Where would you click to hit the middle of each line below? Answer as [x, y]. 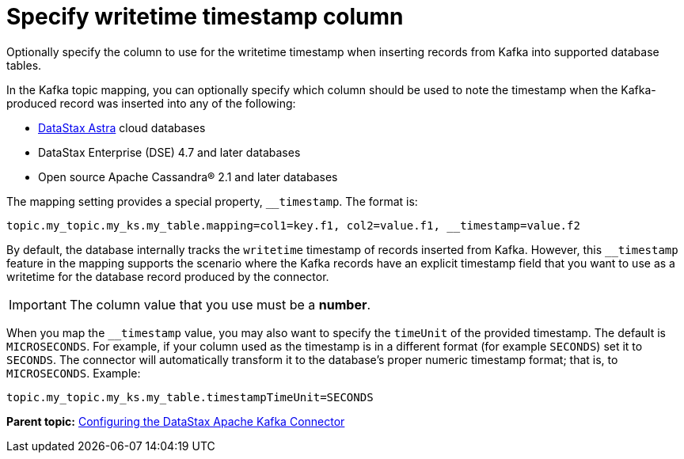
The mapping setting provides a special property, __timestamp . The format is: [212, 201]
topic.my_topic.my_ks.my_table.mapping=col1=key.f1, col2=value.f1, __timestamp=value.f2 [293, 225]
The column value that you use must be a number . [220, 304]
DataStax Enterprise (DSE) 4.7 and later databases [169, 152]
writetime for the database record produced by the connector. [168, 276]
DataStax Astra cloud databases [122, 127]
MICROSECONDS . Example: [74, 373]
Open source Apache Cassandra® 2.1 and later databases [188, 176]
